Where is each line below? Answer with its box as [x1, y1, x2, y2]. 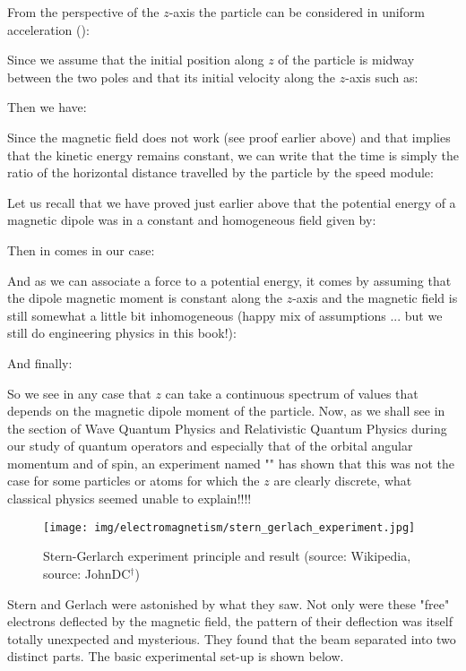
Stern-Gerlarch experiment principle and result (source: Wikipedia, [43, 546, 411, 565]
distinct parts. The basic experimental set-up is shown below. [7, 647, 344, 666]
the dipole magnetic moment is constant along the [7, 288, 282, 307]
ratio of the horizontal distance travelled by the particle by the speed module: [7, 163, 434, 182]
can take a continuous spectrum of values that [165, 383, 419, 402]
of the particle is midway [278, 50, 415, 69]
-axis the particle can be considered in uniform [168, 3, 426, 21]
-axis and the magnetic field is [292, 288, 458, 307]
